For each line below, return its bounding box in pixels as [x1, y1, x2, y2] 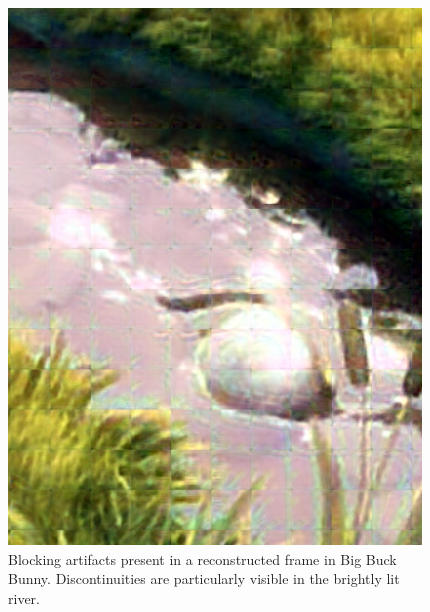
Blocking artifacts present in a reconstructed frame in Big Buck [8, 548, 397, 569]
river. [8, 587, 40, 608]
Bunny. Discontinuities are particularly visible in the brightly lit [8, 568, 400, 589]
